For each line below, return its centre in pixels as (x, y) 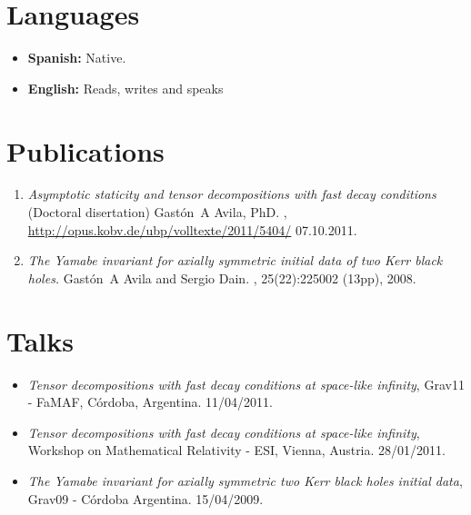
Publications (85, 150)
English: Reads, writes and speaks (125, 88)
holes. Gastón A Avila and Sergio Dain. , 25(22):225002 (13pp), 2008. (222, 277)
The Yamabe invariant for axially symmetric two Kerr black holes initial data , (245, 480)
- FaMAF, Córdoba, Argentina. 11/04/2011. (150, 402)
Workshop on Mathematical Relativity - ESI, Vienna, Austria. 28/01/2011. (236, 450)
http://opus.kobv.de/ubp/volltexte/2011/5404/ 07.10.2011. (192, 229)
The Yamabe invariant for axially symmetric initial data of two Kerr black (235, 260)
